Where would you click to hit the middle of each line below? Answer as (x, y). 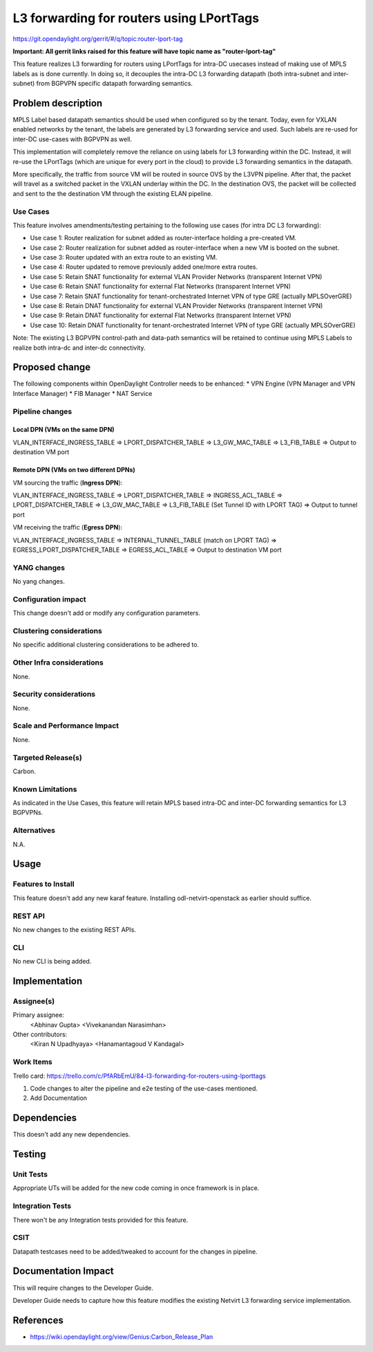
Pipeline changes (42, 411)
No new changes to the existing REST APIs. (74, 929)
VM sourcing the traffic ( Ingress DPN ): (68, 483)
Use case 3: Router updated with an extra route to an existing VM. (124, 258)
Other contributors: (40, 1034)
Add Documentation (59, 1098)
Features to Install (44, 884)
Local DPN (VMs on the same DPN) (64, 430)
